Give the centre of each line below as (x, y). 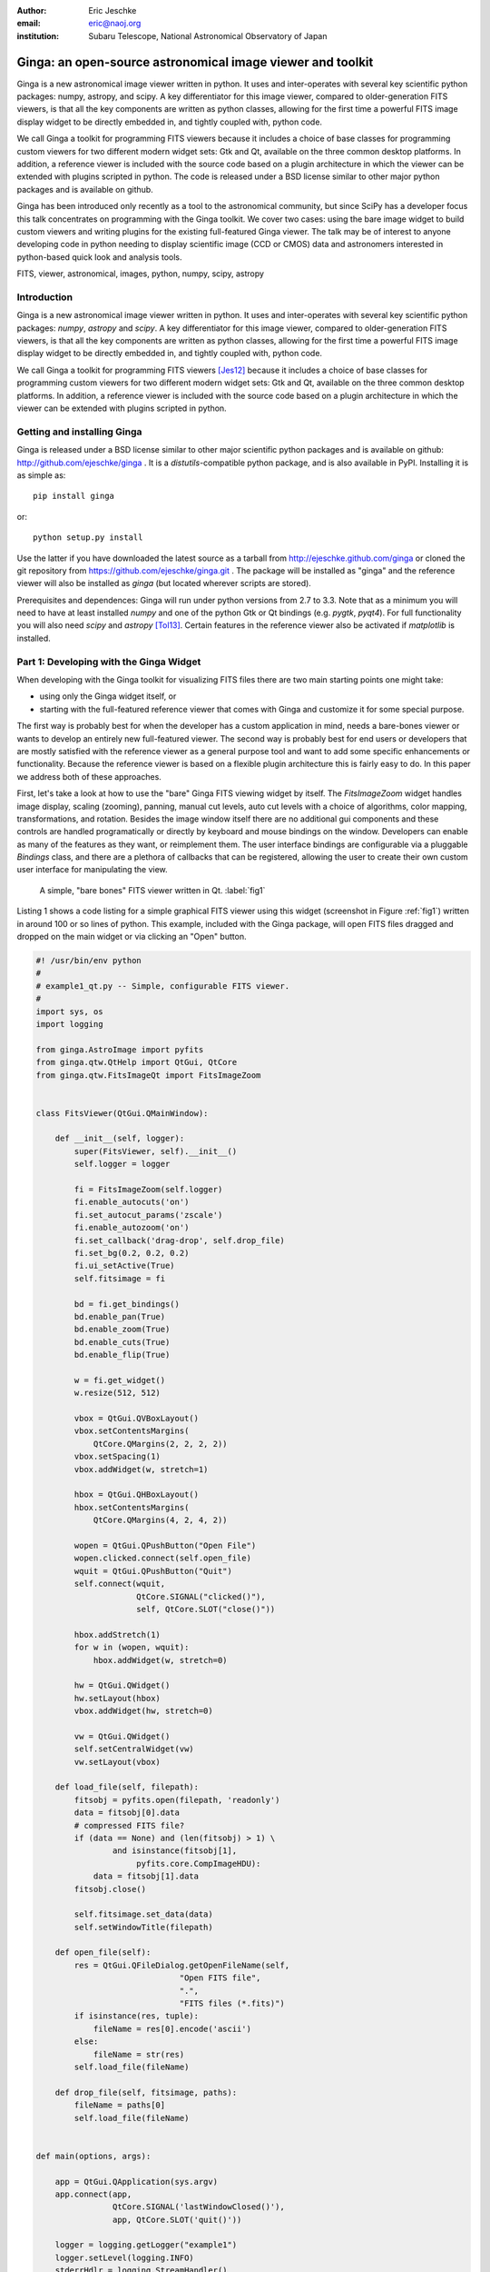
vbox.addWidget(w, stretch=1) (141, 1469)
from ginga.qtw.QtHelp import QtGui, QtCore (137, 1062)
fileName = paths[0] (120, 2105)
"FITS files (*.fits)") (232, 2003)
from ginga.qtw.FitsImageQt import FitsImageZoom (148, 1075)
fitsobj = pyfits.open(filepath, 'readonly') (177, 1800)
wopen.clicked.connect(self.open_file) (162, 1558)
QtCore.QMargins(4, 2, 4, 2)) (160, 1520)
